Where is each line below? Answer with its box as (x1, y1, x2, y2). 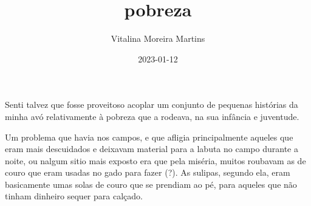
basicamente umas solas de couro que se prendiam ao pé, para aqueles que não (5, 178, 297, 190)
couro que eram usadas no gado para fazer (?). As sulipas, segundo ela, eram (5, 166, 290, 179)
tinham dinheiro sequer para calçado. (5, 190, 143, 202)
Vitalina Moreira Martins (111, 32, 205, 45)
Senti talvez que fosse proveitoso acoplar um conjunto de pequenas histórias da (5, 98, 298, 111)
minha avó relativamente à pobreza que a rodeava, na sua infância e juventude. (5, 110, 299, 122)
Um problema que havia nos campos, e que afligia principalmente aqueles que (5, 130, 293, 143)
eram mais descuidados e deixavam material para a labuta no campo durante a (5, 142, 298, 155)
